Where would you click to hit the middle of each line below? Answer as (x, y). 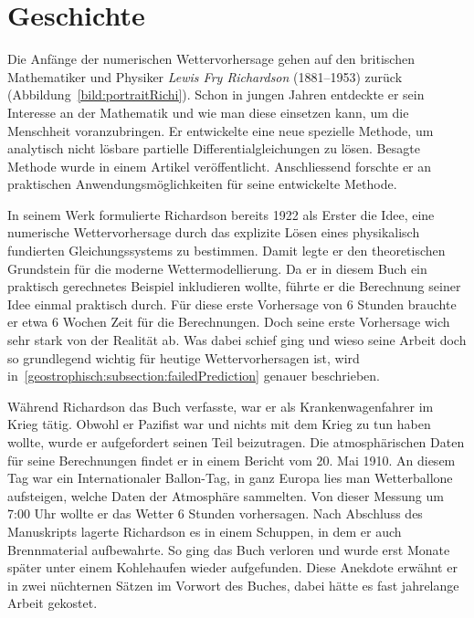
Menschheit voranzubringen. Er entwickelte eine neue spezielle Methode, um (221, 130)
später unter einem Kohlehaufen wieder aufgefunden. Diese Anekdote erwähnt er (232, 567)
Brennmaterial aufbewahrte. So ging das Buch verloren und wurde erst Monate (229, 549)
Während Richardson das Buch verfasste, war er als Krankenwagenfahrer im (221, 406)
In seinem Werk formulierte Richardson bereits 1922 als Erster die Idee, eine (221, 214)
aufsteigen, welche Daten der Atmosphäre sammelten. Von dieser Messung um (226, 495)
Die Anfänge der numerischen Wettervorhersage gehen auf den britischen (211, 59)
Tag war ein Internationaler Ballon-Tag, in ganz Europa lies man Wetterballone (230, 478)
